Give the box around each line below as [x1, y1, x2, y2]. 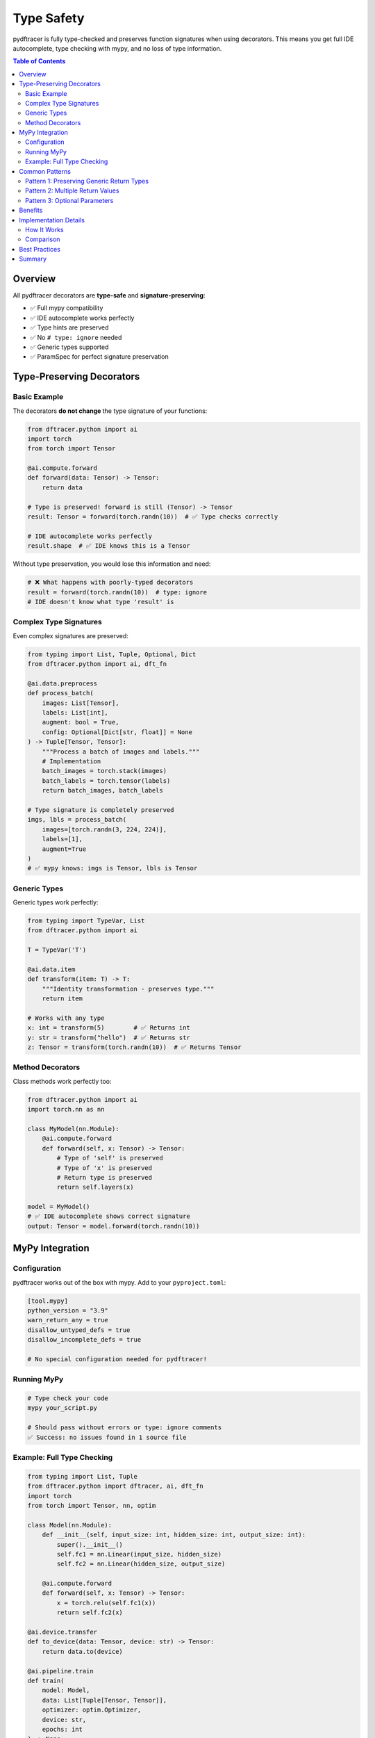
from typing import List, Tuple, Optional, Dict [27, 650, 197, 658]
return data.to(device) [42, 1648, 123, 1655]
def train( [27, 1677, 65, 1684]
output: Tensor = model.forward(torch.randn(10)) [27, 1222, 200, 1230]
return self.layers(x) [56, 1183, 135, 1192]
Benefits [19, 206, 43, 215]
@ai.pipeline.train [27, 1667, 94, 1675]
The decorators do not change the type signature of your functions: [12, 407, 208, 415]
